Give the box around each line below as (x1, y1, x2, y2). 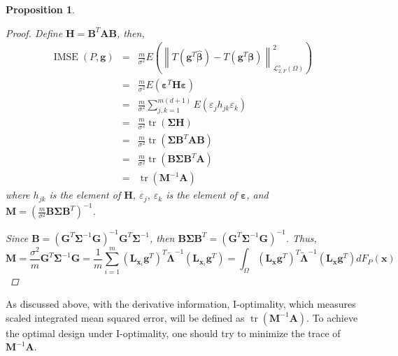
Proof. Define (6, 25, 63, 40)
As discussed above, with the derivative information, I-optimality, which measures (6, 297, 356, 311)
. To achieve (306, 310, 358, 325)
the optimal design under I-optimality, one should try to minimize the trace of (6, 325, 341, 340)
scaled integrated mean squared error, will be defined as (6, 310, 245, 325)
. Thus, (285, 230, 317, 245)
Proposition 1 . (6, 2, 75, 16)
